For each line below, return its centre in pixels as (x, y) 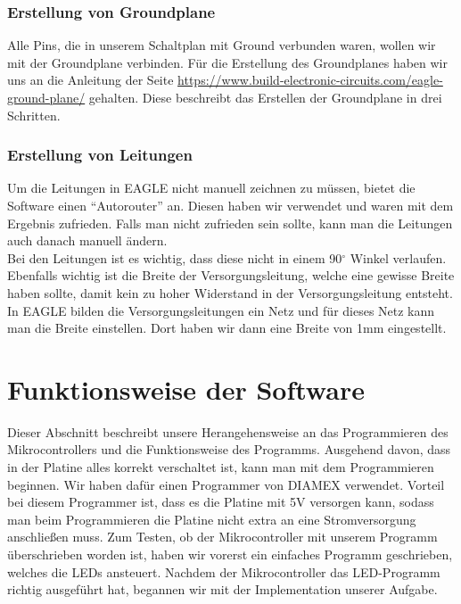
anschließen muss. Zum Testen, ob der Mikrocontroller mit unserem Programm (222, 537)
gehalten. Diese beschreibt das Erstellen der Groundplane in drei (265, 97)
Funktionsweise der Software (186, 389)
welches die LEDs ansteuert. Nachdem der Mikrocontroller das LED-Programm (224, 571)
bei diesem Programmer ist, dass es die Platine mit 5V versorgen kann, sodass (221, 502)
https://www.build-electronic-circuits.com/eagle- (310, 80)
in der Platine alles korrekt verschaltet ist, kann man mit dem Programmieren (221, 467)
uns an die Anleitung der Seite (91, 80)
